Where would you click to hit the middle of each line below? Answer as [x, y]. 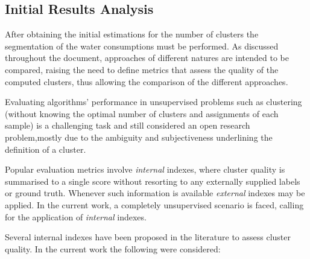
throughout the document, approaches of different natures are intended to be [147, 58]
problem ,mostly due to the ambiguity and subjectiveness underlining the [139, 137]
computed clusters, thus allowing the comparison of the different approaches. [147, 81]
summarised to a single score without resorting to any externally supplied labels [153, 181]
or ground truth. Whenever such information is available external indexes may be [155, 193]
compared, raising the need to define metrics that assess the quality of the [142, 69]
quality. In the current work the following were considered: [113, 248]
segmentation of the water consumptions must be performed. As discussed [142, 46]
